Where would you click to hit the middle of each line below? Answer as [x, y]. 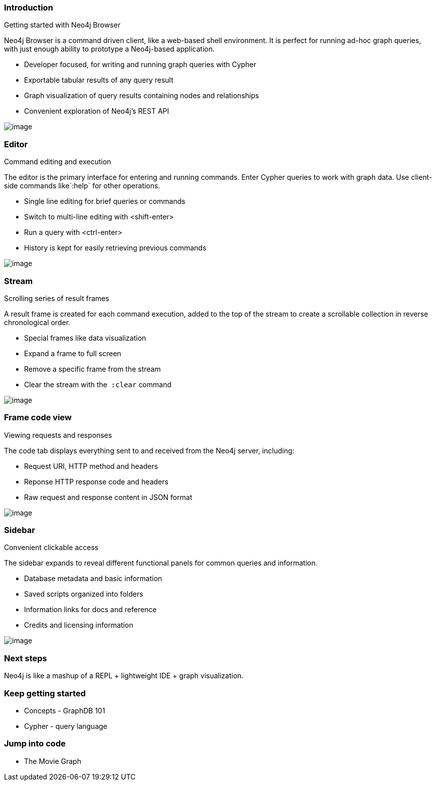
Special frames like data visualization [85, 338]
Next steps [26, 658]
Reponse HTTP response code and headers [96, 481]
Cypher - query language [66, 726]
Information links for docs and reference [90, 610]
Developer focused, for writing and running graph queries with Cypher [140, 65]
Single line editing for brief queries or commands [105, 201]
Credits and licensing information [79, 625]
